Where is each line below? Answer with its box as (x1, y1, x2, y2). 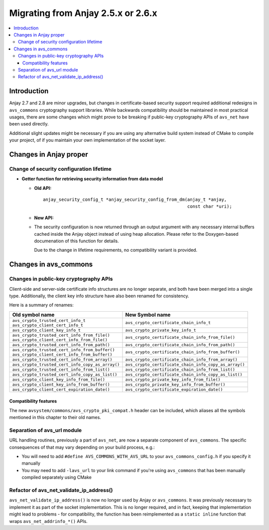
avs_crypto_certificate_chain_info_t (125, 320, 211, 326)
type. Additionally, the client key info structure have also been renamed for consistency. (9, 293, 189, 299)
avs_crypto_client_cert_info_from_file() (12, 337, 108, 342)
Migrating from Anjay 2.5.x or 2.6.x (9, 7, 157, 18)
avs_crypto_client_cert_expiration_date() (12, 387, 110, 392)
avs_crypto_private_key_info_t (125, 327, 196, 333)
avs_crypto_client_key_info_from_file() (12, 377, 106, 382)
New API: (34, 215, 54, 221)
